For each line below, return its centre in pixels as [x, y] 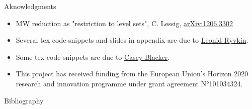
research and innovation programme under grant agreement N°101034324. [129, 83]
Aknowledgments [30, 6]
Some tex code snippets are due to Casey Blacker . [93, 57]
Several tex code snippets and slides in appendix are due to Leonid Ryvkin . [132, 40]
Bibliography [24, 100]
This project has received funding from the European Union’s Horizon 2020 [132, 74]
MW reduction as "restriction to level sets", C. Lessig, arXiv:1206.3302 [124, 23]
